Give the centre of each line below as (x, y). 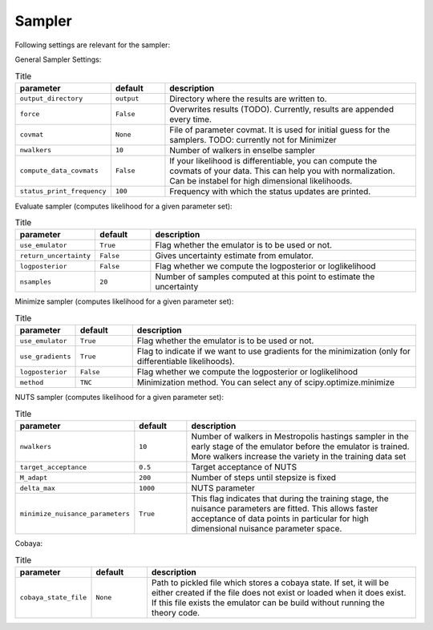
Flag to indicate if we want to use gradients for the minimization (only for (273, 351)
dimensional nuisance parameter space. (267, 529)
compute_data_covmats (59, 171)
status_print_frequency (63, 191)
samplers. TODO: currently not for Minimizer (253, 139)
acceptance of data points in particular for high (280, 519)
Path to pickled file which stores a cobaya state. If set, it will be (270, 583)
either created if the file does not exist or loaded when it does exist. (279, 592)
